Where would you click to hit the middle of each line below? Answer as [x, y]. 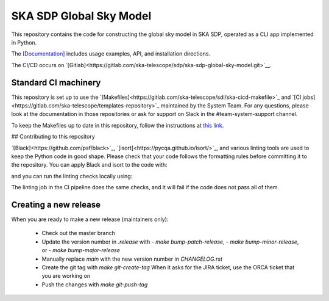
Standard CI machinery [56, 82]
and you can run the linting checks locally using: [72, 176]
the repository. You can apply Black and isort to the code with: [89, 165]
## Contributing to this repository [53, 137]
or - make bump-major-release [81, 250]
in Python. [24, 42]
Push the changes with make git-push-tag [95, 285]
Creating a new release [56, 205]
